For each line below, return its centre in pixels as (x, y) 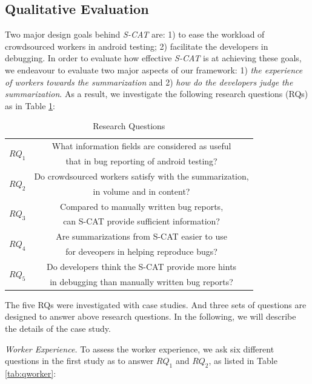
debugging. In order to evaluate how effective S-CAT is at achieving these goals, (153, 58)
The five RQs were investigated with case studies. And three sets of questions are (156, 304)
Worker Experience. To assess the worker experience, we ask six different (140, 349)
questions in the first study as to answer (79, 361)
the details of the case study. (58, 328)
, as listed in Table (243, 361)
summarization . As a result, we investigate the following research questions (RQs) (157, 94)
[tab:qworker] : (31, 373)
